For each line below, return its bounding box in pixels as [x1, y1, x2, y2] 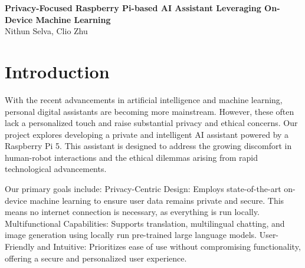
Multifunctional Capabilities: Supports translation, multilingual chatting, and [5, 217, 285, 229]
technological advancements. [5, 163, 107, 175]
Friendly [5, 240, 35, 253]
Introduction [5, 59, 110, 83]
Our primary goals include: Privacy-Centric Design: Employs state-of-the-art [5, 183, 281, 195]
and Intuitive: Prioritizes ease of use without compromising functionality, [37, 240, 301, 253]
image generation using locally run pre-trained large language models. [5, 229, 257, 241]
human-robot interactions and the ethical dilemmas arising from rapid [5, 151, 258, 163]
